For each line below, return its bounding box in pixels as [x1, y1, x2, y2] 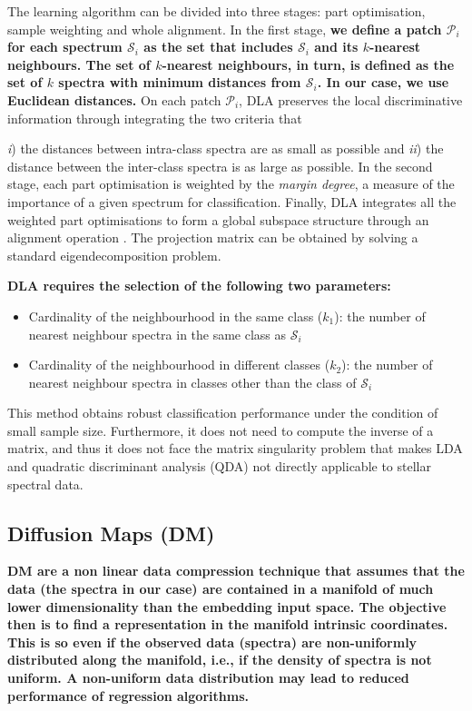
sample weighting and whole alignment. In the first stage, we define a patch [7, 19, 442, 38]
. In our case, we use [317, 73, 449, 92]
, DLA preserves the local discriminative [239, 90, 463, 109]
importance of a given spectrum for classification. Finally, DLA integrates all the [7, 192, 457, 211]
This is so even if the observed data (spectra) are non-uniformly [7, 632, 418, 651]
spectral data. [7, 474, 84, 493]
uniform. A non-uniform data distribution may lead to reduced [7, 668, 409, 687]
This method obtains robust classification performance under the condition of [7, 403, 438, 422]
